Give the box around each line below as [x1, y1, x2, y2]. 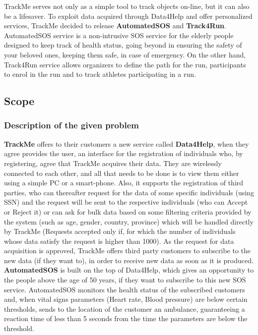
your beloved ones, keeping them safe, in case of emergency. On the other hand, [4, 49, 246, 59]
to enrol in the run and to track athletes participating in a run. [4, 69, 196, 79]
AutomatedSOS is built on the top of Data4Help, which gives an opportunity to [4, 265, 254, 275]
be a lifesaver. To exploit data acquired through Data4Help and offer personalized [4, 10, 253, 21]
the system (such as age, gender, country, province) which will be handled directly [4, 216, 254, 226]
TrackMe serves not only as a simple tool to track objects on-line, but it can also [4, 1, 250, 11]
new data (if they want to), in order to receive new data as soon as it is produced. [4, 255, 254, 265]
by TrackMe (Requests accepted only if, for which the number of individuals [4, 226, 236, 236]
